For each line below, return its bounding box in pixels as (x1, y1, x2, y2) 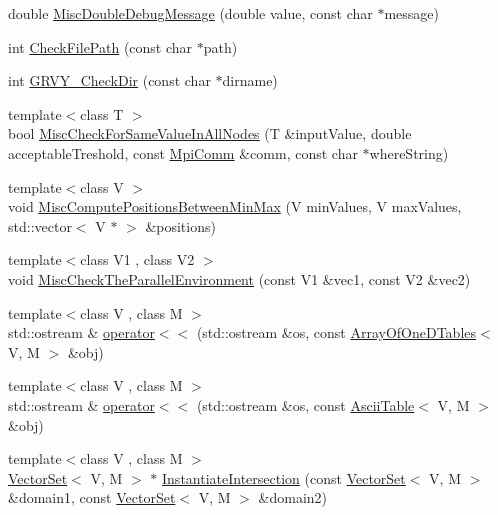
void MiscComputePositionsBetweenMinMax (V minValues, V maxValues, (8, 196, 462, 217)
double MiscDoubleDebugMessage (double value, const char (8, 3, 373, 23)
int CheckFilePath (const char (8, 36, 193, 57)
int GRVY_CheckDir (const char (8, 70, 211, 91)
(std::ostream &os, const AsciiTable (196, 394, 415, 415)
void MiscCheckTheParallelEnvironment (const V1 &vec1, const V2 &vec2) (8, 268, 471, 289)
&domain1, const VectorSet (8, 487, 176, 508)
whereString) (369, 142, 449, 163)
